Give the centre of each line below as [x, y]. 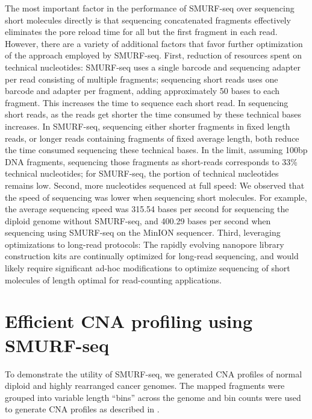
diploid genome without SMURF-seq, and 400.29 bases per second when [138, 220]
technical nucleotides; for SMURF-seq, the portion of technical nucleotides [142, 173]
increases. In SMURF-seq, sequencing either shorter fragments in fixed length [148, 126]
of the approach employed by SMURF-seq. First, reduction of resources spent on [154, 55]
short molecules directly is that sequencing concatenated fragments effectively [148, 20]
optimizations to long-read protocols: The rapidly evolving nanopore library [145, 244]
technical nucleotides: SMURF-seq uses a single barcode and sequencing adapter [153, 67]
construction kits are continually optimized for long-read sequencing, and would [152, 256]
